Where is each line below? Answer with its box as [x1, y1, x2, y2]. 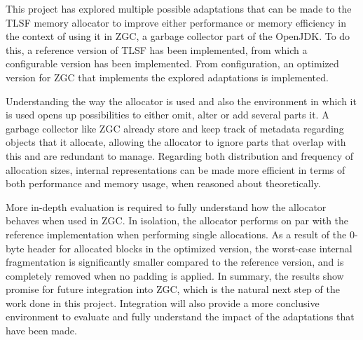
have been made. [6, 323, 77, 338]
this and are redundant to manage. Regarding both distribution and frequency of [6, 148, 354, 163]
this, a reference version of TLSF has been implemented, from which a [6, 42, 308, 57]
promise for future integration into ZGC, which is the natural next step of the [6, 282, 340, 297]
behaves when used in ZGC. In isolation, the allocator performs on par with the [6, 213, 349, 228]
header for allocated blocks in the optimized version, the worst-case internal [27, 240, 352, 255]
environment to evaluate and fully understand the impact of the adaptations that [6, 309, 355, 324]
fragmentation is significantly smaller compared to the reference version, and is [6, 254, 344, 269]
